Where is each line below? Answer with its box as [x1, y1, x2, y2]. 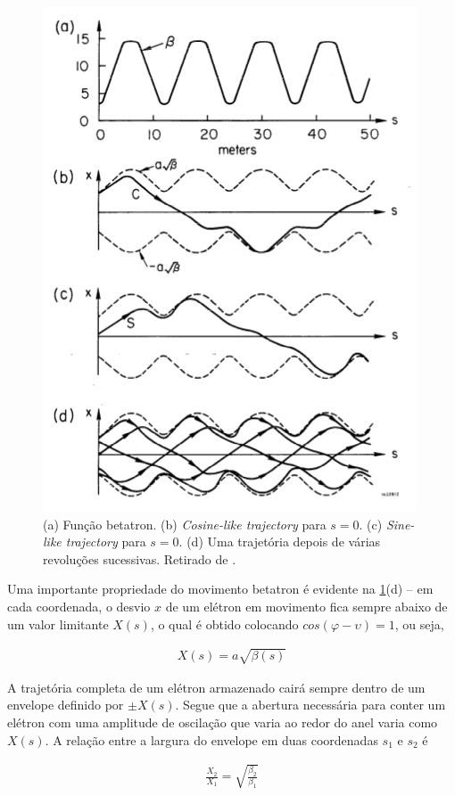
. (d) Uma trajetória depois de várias [178, 532, 381, 551]
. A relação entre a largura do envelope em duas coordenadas [45, 730, 378, 749]
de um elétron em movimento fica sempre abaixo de [165, 596, 448, 615]
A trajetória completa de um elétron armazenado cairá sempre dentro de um [7, 677, 426, 696]
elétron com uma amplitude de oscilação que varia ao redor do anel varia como [7, 712, 438, 731]
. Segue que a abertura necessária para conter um [175, 695, 446, 714]
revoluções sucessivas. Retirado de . [43, 549, 236, 568]
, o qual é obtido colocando [150, 614, 299, 633]
